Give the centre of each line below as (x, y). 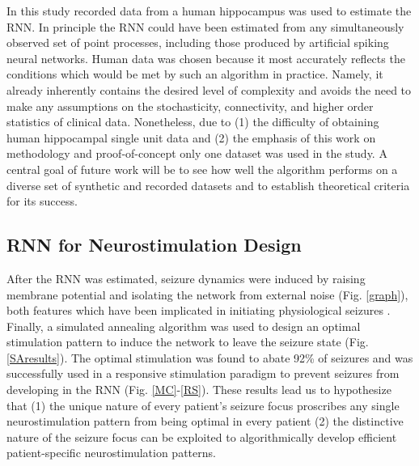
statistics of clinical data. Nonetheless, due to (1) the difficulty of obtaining (193, 122)
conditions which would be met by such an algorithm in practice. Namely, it (195, 74)
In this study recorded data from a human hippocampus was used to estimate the (209, 11)
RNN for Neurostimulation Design (154, 245)
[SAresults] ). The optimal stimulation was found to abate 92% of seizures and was (210, 357)
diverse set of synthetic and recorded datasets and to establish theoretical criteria (208, 185)
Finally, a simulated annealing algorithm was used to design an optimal (184, 326)
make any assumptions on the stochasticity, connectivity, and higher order (190, 106)
